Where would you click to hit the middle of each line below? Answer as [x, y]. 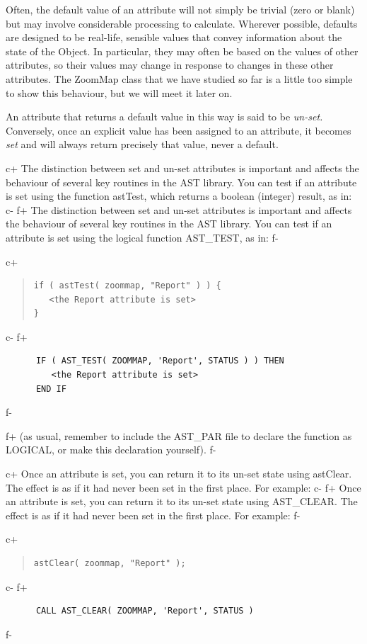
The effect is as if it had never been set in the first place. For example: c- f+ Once [183, 487]
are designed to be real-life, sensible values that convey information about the [174, 37]
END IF [51, 389]
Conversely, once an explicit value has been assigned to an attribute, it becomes [179, 130]
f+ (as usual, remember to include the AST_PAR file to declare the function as [179, 435]
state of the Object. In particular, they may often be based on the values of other [182, 51]
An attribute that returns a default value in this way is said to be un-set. [164, 117]
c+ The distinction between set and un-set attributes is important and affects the [182, 168]
